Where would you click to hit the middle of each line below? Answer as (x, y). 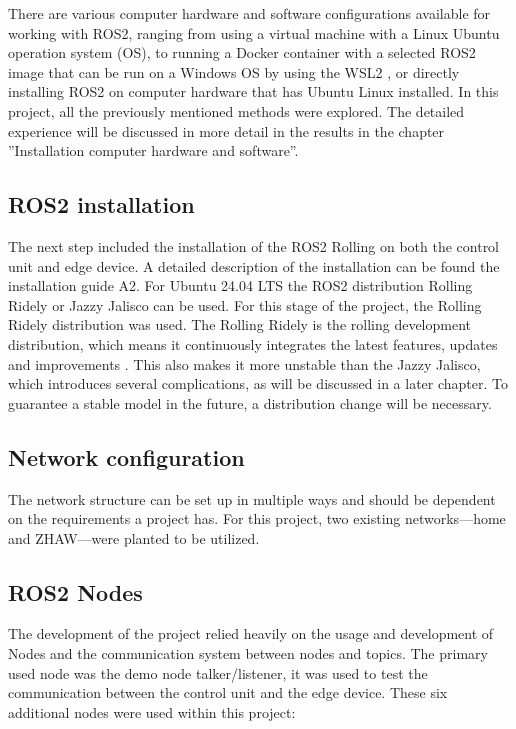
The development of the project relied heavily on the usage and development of (251, 633)
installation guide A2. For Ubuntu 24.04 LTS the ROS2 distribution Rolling (240, 285)
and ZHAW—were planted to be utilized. (134, 537)
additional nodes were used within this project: (152, 711)
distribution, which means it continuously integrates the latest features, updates (253, 343)
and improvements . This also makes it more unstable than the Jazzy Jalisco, (244, 363)
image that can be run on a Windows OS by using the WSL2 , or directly (234, 71)
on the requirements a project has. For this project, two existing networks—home (257, 518)
